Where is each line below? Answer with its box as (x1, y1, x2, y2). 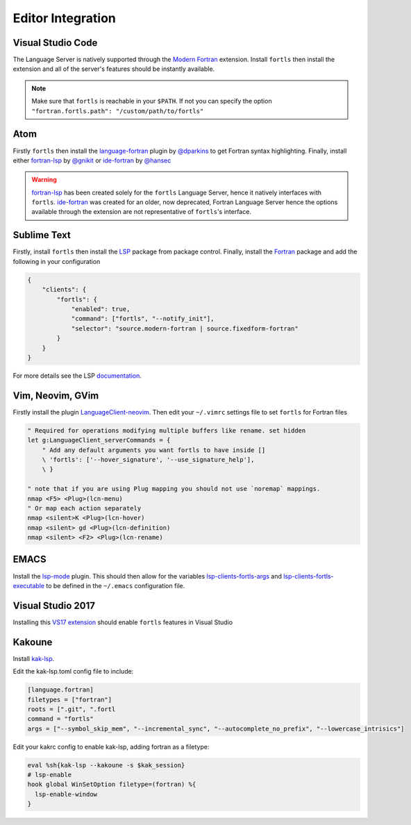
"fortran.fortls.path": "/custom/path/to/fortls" (31, 107, 204, 115)
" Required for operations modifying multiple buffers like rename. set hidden (27, 426, 306, 434)
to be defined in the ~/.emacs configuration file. (46, 581, 185, 590)
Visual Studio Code (12, 37, 98, 49)
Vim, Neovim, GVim (12, 390, 99, 401)
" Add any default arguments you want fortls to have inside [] (42, 446, 266, 454)
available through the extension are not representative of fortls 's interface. (31, 208, 251, 216)
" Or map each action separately (27, 504, 142, 512)
